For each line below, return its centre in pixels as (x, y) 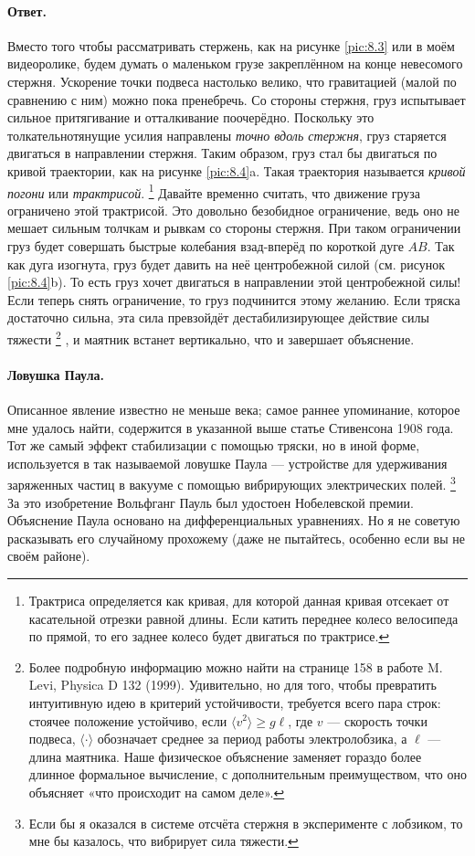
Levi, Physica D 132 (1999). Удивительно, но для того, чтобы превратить (232, 685)
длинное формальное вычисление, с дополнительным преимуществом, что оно (248, 774)
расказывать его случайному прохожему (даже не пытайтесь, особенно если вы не (236, 538)
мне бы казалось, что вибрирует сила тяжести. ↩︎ (164, 841)
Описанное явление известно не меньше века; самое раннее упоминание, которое (234, 409)
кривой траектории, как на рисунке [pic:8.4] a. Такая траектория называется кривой (237, 170)
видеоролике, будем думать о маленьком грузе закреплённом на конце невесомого (235, 63)
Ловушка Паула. (56, 374)
